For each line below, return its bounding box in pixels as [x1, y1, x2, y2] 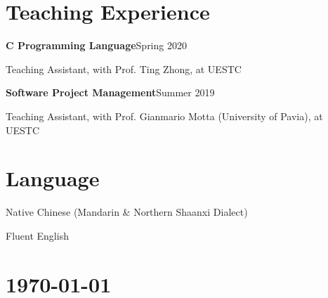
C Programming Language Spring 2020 [6, 38, 187, 53]
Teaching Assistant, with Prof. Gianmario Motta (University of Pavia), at [6, 108, 323, 123]
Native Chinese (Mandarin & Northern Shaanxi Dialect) [6, 205, 248, 219]
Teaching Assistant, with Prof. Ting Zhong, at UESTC [6, 61, 242, 76]
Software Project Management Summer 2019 [6, 85, 215, 100]
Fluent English [6, 228, 69, 242]
